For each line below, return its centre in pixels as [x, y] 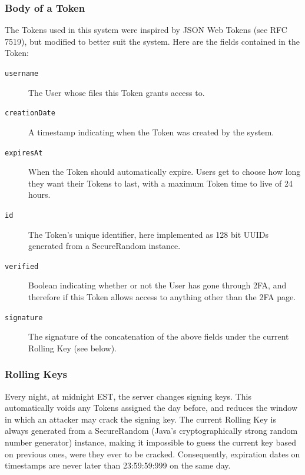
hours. [39, 195]
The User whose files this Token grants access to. [117, 92]
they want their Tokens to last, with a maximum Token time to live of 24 [160, 183]
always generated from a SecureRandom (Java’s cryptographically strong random [151, 431]
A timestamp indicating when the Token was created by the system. [151, 132]
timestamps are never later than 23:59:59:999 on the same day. [118, 465]
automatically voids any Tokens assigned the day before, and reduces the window [151, 408]
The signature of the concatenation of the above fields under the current [159, 336]
